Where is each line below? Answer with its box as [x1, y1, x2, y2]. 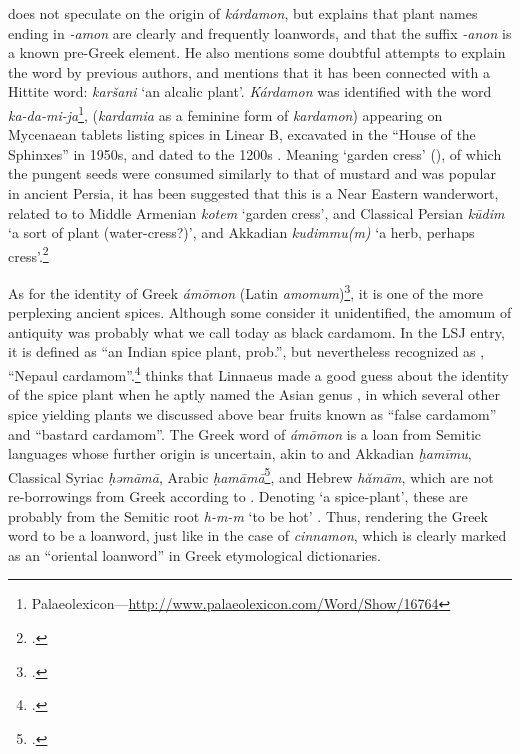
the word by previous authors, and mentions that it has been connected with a [8, 61, 490, 82]
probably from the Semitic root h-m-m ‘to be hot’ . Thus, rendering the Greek [8, 505, 488, 526]
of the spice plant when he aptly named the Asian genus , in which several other [8, 384, 500, 405]
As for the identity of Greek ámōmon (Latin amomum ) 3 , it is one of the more [8, 280, 483, 303]
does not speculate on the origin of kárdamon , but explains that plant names [8, 3, 478, 23]
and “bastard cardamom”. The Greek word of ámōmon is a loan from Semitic [8, 423, 482, 444]
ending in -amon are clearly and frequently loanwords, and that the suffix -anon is [8, 22, 512, 43]
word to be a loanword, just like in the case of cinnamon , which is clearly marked [8, 525, 507, 546]
